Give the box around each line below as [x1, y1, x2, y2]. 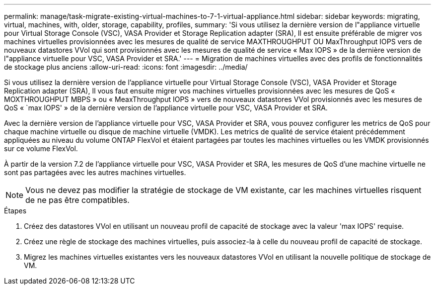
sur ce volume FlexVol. [4, 144, 78, 153]
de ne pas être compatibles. [25, 195, 130, 205]
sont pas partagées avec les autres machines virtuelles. [4, 168, 186, 177]
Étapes [4, 206, 27, 215]
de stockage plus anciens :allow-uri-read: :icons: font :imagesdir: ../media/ [4, 63, 248, 71]
